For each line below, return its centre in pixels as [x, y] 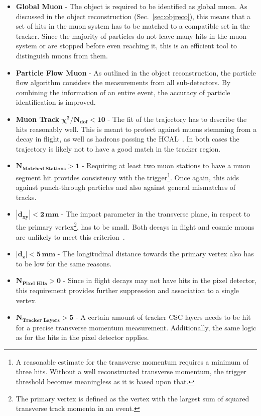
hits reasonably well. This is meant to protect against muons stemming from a [136, 129]
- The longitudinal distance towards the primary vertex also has [156, 254]
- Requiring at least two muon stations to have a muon [166, 165]
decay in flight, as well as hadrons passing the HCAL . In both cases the [127, 139]
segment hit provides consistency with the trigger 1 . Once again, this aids [127, 176]
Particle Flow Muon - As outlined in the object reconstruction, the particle [136, 72]
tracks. [26, 197]
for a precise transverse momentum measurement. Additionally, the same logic [136, 327]
